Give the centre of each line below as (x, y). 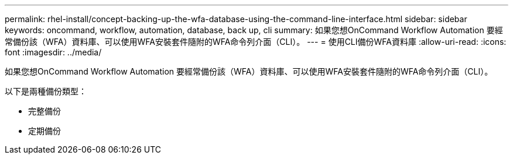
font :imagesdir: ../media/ (53, 52)
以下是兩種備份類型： (46, 91)
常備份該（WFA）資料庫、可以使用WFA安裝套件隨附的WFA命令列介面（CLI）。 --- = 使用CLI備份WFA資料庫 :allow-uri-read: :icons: (256, 42)
